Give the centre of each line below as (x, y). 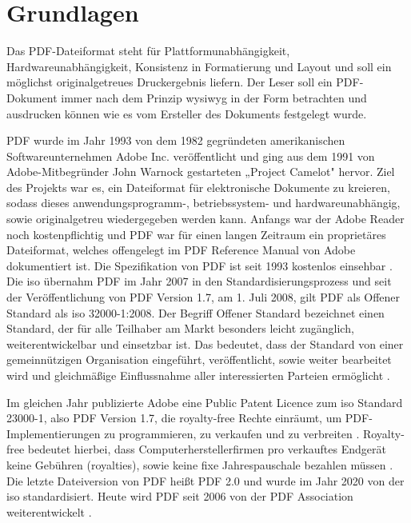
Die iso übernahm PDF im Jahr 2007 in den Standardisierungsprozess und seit (199, 281)
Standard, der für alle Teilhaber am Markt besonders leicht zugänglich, (180, 328)
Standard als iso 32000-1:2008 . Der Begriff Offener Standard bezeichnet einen (196, 312)
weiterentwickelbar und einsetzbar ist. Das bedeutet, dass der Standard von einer (205, 343)
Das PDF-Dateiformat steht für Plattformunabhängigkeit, (148, 51)
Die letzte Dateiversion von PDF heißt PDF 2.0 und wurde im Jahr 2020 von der (205, 480)
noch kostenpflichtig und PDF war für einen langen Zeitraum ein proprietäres (196, 234)
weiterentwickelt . (49, 511)
